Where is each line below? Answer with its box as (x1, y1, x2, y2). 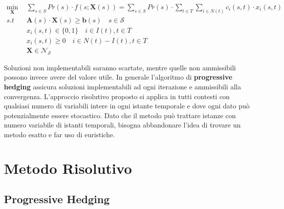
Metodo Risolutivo (4, 158, 132, 178)
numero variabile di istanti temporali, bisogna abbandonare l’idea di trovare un (4, 120, 241, 130)
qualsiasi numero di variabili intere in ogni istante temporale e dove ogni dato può (4, 101, 250, 111)
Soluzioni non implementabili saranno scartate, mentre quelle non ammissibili (4, 62, 236, 72)
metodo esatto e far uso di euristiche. (4, 129, 115, 139)
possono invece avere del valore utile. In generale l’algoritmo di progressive (4, 72, 233, 82)
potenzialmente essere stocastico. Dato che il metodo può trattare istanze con (4, 110, 236, 120)
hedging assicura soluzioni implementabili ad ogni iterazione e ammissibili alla (4, 82, 241, 91)
